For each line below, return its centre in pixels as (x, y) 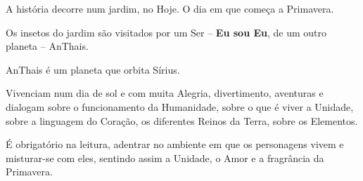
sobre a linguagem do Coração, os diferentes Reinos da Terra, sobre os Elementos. (182, 120)
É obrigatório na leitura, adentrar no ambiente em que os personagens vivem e (175, 144)
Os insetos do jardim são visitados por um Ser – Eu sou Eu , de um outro (166, 32)
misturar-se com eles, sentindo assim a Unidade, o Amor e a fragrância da (165, 157)
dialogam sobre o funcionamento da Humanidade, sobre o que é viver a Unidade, (180, 106)
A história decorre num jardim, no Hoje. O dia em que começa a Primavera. (170, 8)
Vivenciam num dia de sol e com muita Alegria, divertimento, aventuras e (165, 93)
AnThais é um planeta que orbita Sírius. (93, 69)
